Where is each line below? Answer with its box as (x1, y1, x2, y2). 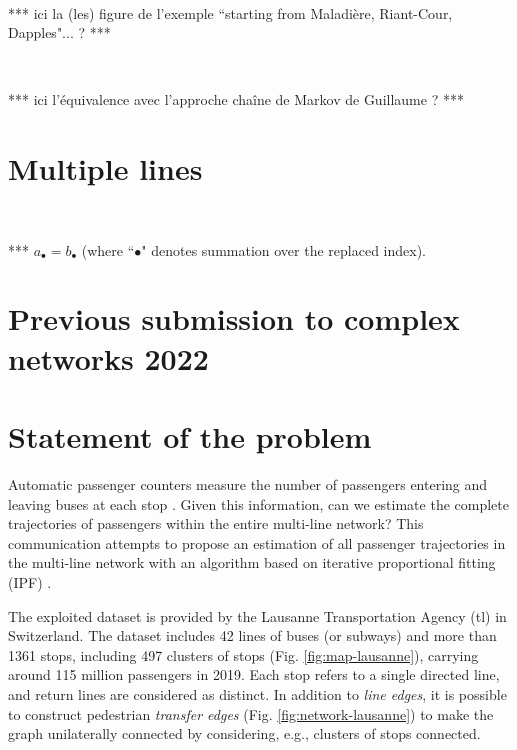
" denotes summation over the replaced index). (141, 239, 427, 260)
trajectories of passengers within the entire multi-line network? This (8, 513, 424, 534)
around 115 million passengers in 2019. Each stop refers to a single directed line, (8, 664, 500, 685)
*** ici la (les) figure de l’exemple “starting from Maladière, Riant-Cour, (8, 2, 453, 23)
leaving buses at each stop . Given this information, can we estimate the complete (8, 493, 509, 514)
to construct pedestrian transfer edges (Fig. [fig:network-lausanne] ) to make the (8, 703, 494, 724)
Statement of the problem (8, 416, 372, 457)
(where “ (81, 239, 135, 260)
